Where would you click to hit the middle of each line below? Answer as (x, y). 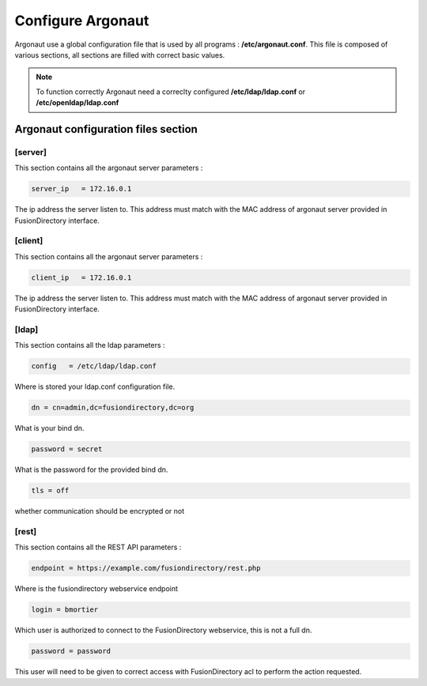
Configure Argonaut (82, 21)
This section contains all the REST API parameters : (98, 547)
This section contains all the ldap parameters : (90, 345)
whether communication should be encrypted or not (100, 511)
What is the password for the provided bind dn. (91, 469)
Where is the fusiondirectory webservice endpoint (96, 589)
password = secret (67, 449)
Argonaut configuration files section (106, 129)
